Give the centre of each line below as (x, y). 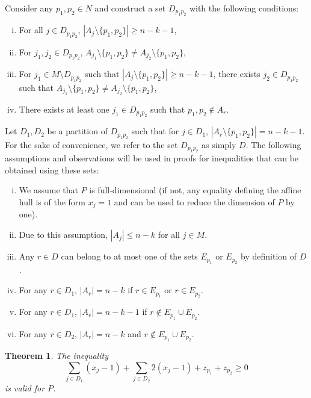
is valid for (25, 387)
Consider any (29, 8)
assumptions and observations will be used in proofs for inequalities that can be (152, 158)
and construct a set (130, 8)
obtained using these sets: (52, 169)
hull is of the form (52, 202)
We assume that (48, 190)
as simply (219, 144)
